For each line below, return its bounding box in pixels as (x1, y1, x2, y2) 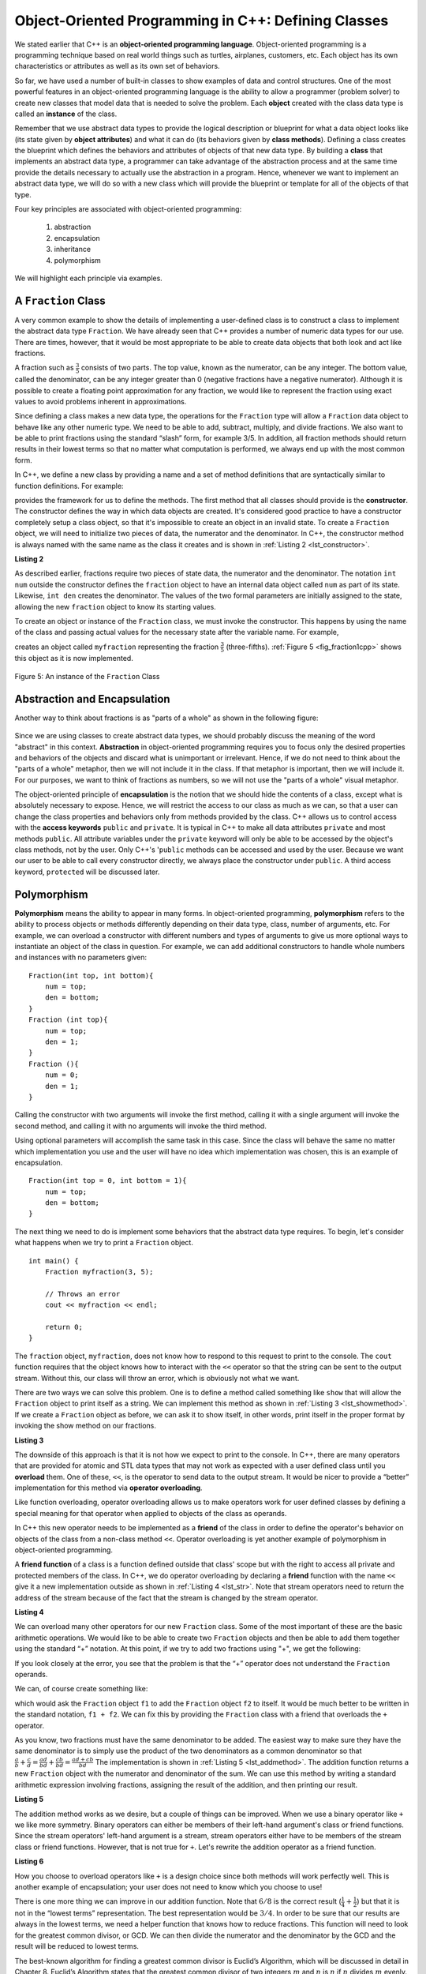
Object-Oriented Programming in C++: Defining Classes (14, 12, 389, 29)
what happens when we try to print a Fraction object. (14, 1238, 193, 1248)
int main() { (28, 1256, 79, 1265)
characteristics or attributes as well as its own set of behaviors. (14, 62, 220, 71)
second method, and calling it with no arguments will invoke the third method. (14, 1121, 267, 1131)
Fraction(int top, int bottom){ (28, 971, 154, 980)
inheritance (54, 245, 91, 254)
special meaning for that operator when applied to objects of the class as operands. (14, 1508, 287, 1518)
